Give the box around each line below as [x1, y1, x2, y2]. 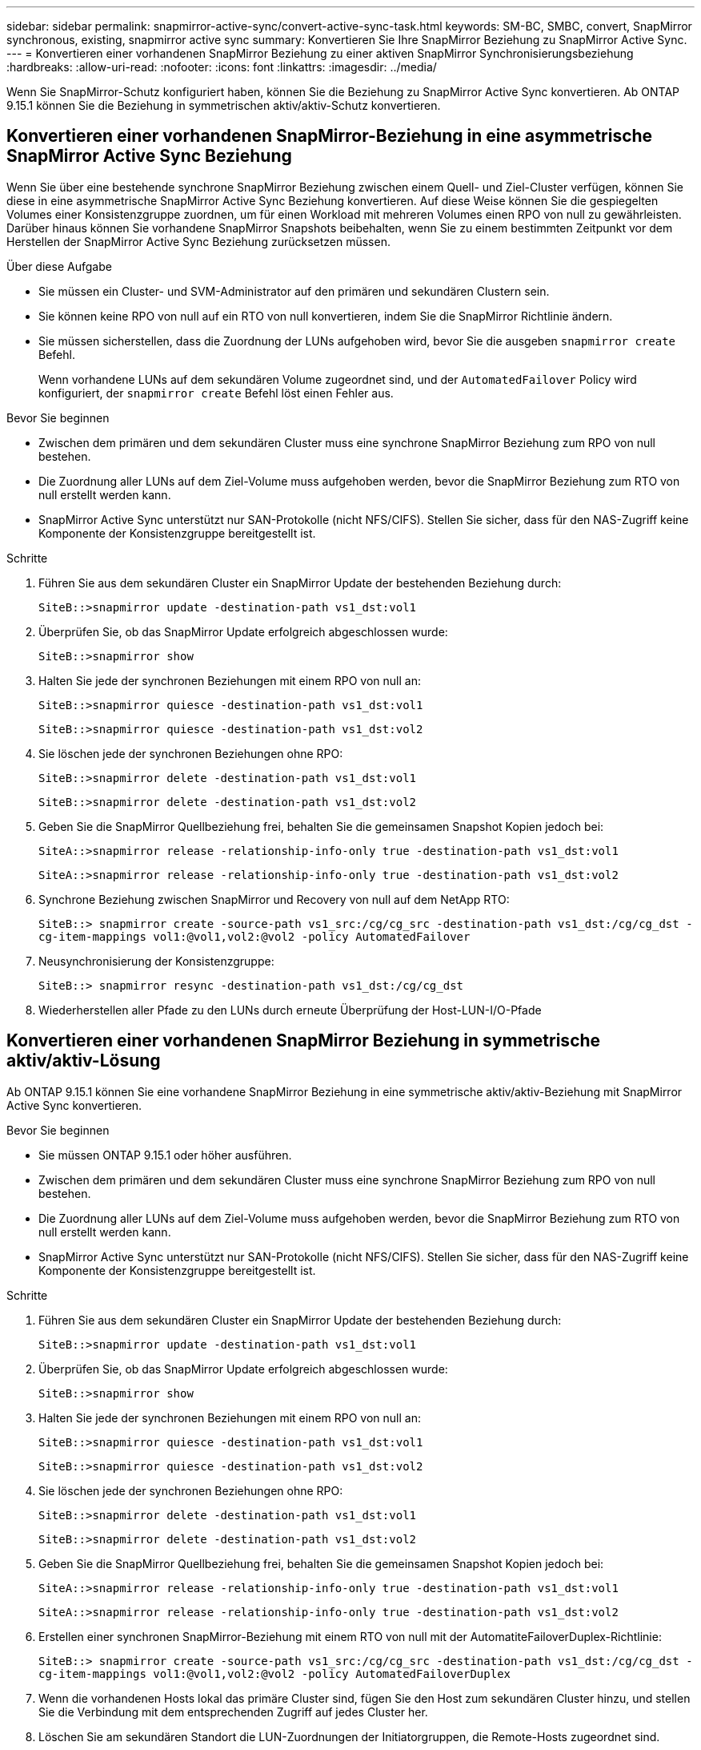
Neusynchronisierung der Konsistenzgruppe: [38, 954, 274, 968]
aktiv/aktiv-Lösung [6, 1050, 161, 1071]
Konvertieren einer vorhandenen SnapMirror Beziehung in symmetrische [6, 1030, 601, 1051]
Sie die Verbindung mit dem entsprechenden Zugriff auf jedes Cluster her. [38, 1704, 428, 1719]
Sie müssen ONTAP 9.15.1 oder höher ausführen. [38, 1147, 292, 1162]
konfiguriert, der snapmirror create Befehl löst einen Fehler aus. [38, 385, 394, 400]
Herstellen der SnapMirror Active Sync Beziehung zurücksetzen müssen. [6, 234, 391, 248]
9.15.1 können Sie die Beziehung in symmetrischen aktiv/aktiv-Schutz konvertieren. [6, 99, 441, 112]
